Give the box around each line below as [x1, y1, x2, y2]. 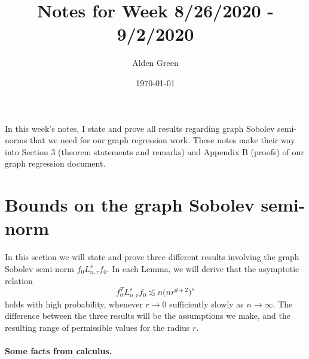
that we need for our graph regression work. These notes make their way [30, 134, 295, 146]
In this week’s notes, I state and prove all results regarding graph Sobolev [5, 122, 275, 134]
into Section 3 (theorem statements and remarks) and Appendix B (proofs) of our [5, 145, 304, 158]
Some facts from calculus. [5, 345, 112, 357]
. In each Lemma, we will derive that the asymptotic [106, 262, 299, 274]
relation [5, 274, 33, 287]
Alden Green [132, 56, 179, 69]
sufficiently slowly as [169, 297, 244, 310]
